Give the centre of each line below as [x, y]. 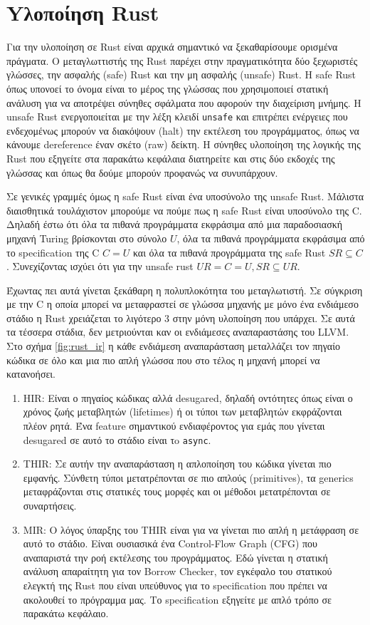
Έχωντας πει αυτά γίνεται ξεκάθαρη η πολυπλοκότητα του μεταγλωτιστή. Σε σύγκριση [185, 290]
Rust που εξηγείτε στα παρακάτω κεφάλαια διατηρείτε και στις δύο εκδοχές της [171, 158]
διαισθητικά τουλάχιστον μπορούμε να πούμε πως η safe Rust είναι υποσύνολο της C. [184, 210]
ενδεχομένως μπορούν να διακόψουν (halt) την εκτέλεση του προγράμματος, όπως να [183, 130]
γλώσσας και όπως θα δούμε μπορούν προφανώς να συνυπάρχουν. [142, 172]
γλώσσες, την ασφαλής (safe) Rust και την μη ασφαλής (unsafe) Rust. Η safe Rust [181, 74]
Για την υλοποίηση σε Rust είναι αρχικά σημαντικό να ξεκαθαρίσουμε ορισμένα [172, 47]
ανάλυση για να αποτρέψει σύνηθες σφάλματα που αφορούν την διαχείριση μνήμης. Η [184, 102]
